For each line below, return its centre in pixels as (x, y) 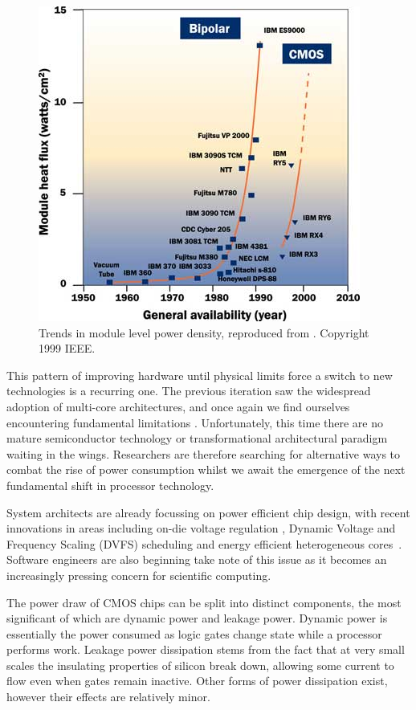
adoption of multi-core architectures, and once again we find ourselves (178, 406)
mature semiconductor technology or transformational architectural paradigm (197, 438)
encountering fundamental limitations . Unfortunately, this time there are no (195, 422)
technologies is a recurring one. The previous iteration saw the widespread (189, 391)
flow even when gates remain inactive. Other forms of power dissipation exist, (197, 681)
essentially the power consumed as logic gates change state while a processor (194, 633)
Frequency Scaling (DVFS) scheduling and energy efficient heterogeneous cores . (204, 543)
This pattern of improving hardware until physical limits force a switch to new (200, 375)
